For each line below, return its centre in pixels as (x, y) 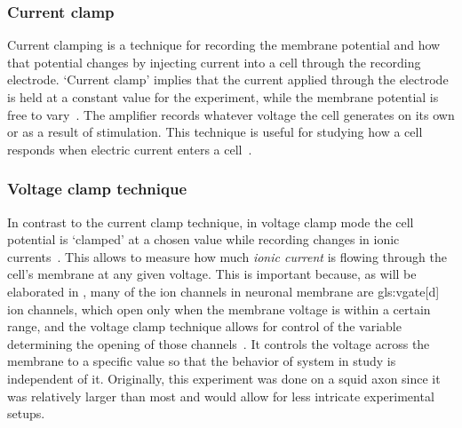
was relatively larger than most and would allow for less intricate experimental (221, 396)
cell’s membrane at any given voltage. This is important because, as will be (212, 274)
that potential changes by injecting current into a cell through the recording (214, 62)
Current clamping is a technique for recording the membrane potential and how (224, 45)
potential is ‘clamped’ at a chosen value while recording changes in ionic (203, 239)
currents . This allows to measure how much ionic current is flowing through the (227, 256)
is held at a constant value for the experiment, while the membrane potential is (223, 97)
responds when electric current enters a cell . (130, 149)
